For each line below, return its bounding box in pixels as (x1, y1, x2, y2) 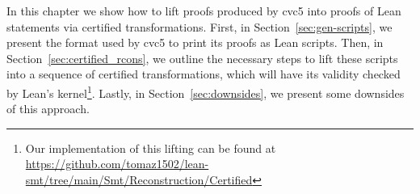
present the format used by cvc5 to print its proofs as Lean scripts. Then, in (6, 34, 384, 51)
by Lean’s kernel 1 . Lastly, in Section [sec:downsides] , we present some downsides (6, 82, 405, 101)
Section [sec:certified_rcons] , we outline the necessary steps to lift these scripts (6, 49, 398, 66)
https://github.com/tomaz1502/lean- (25, 155, 209, 172)
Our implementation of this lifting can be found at (25, 139, 276, 156)
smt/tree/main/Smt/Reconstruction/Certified (25, 171, 253, 188)
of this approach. (6, 100, 90, 117)
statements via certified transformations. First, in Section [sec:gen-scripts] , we (6, 18, 393, 35)
